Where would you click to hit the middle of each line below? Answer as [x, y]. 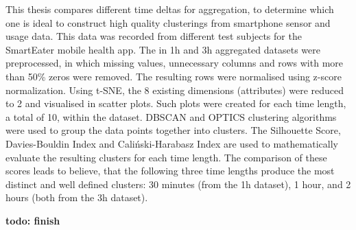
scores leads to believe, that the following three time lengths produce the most [170, 171]
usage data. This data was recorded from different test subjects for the [154, 36]
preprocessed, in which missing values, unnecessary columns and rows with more [175, 63]
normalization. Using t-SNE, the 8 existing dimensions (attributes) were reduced [175, 90]
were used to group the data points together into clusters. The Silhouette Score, [173, 130]
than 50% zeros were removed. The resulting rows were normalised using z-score [174, 76]
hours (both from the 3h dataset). [77, 197]
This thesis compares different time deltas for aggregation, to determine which [170, 9]
